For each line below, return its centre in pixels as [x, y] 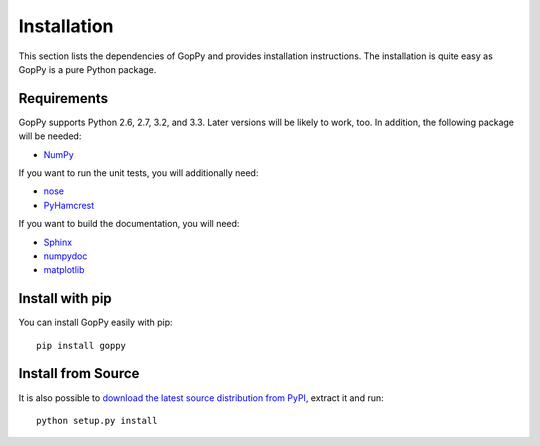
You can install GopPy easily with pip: [96, 322]
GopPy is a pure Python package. [87, 69]
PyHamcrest [69, 205]
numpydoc [65, 256]
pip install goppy [81, 345]
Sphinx [58, 242]
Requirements [63, 98]
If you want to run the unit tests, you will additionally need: [138, 173]
